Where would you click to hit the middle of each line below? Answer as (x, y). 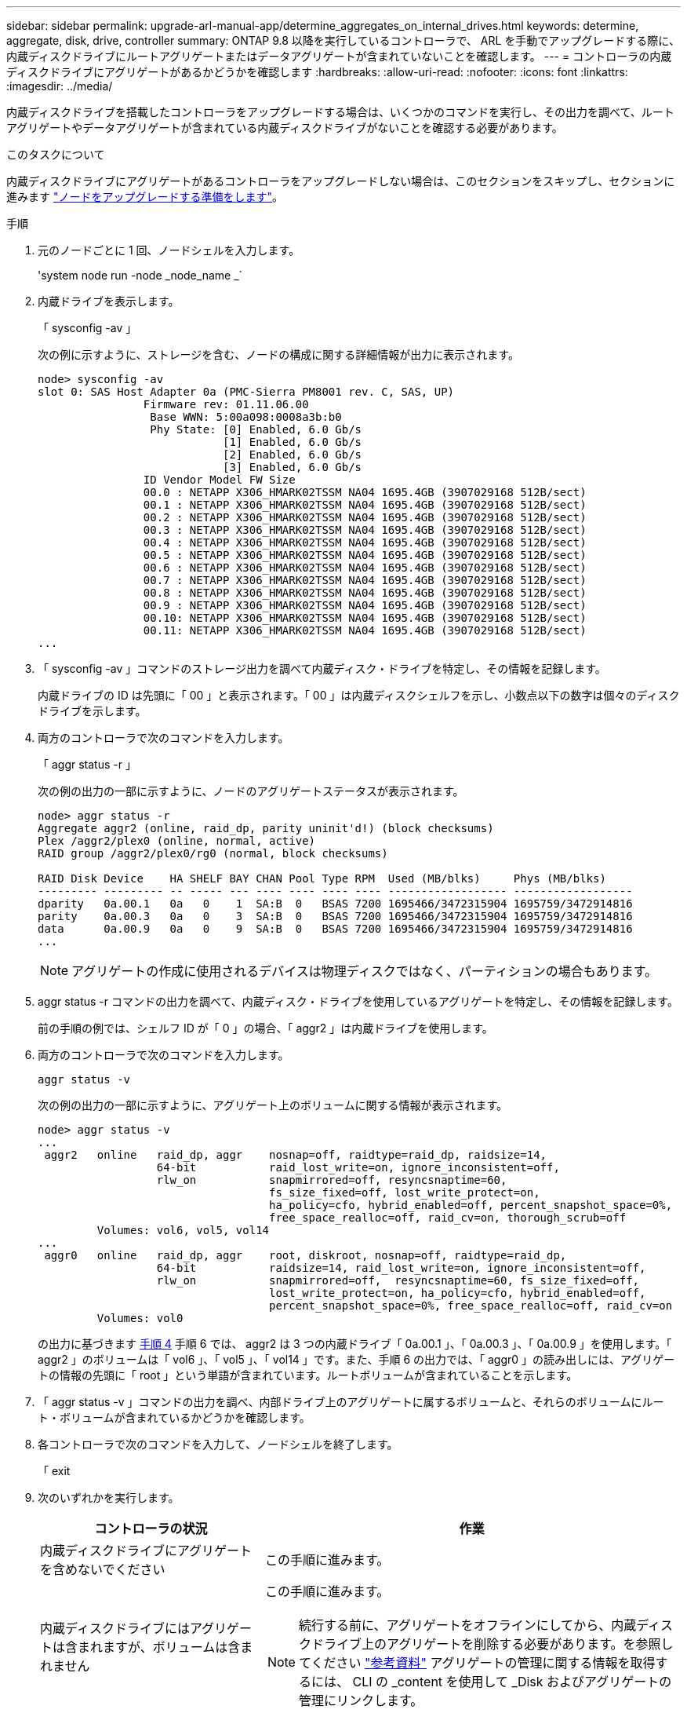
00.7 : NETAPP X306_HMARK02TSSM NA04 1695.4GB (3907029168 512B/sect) (365, 580)
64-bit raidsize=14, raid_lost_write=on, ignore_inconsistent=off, (401, 1268)
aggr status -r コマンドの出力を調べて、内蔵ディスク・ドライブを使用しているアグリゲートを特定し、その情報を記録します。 (358, 1001)
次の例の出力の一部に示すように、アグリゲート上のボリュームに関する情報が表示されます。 (273, 1105)
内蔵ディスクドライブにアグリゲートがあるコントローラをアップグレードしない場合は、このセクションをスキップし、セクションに (341, 181)
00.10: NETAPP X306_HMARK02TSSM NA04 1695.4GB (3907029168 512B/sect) (365, 618)
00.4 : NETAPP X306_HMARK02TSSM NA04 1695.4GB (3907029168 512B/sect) (365, 542)
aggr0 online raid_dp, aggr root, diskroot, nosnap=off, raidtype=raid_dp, (305, 1255)
